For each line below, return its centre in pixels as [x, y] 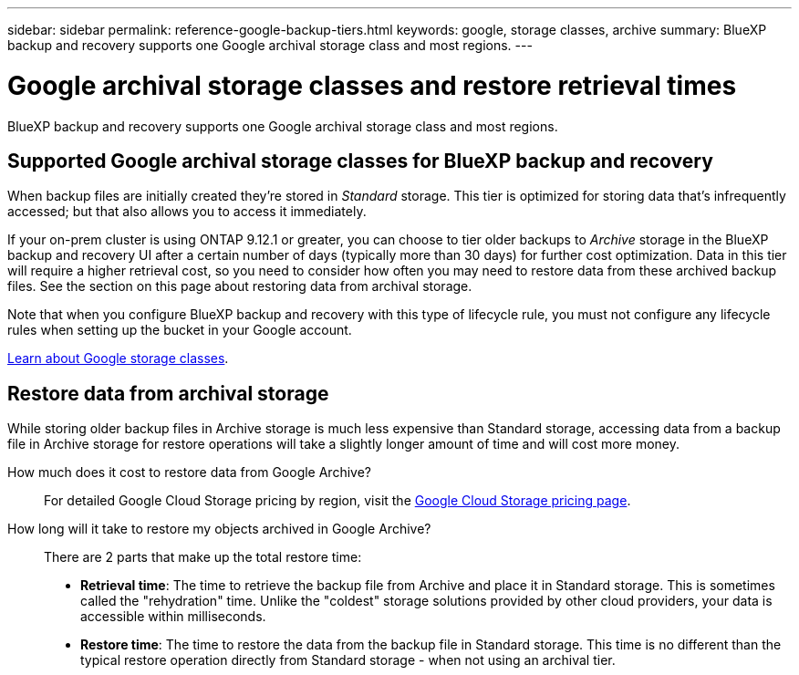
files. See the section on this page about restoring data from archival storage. [240, 286]
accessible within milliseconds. [173, 617]
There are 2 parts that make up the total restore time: [203, 557]
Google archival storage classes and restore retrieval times [372, 85]
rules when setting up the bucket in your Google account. [180, 330]
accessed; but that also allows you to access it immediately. [187, 212]
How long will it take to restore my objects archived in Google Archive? [219, 529]
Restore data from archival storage [168, 393]
